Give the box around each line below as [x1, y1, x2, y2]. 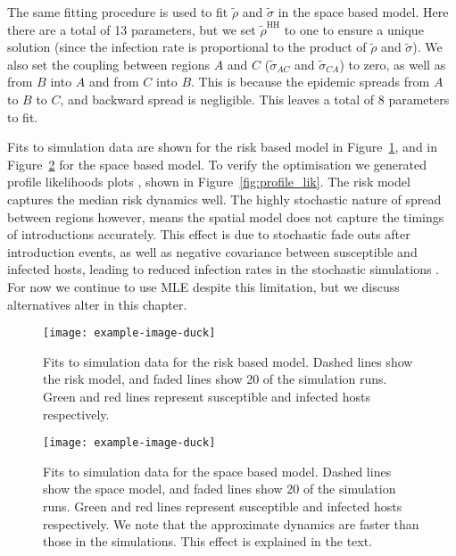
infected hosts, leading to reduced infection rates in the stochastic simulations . [7, 260, 440, 278]
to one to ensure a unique [284, 20, 424, 38]
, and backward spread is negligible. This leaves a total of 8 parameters [60, 89, 450, 108]
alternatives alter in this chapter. [7, 295, 187, 313]
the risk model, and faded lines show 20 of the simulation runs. [43, 369, 387, 388]
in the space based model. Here [278, 3, 449, 21]
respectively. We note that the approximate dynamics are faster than [43, 514, 419, 533]
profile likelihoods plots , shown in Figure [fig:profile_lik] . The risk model [7, 172, 410, 191]
